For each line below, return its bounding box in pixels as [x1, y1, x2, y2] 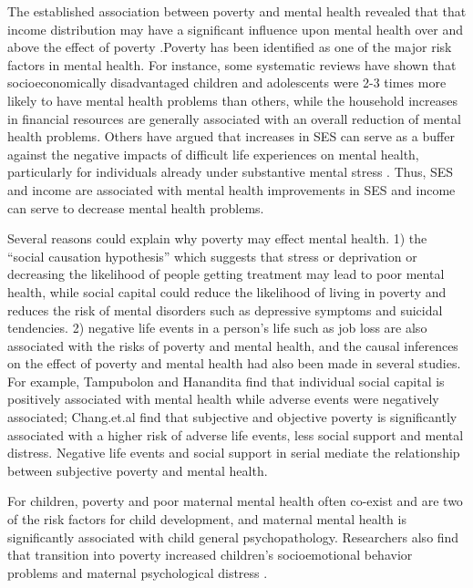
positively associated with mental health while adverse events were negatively [7, 389, 439, 408]
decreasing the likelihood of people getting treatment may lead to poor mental [7, 264, 445, 284]
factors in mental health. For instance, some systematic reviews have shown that [7, 55, 457, 74]
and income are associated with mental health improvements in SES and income [7, 180, 456, 199]
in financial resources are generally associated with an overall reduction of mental [7, 108, 461, 128]
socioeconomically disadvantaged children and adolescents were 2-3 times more [7, 73, 447, 92]
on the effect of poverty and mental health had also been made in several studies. [7, 354, 461, 373]
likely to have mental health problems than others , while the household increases [7, 90, 458, 109]
